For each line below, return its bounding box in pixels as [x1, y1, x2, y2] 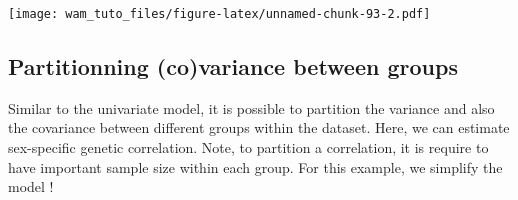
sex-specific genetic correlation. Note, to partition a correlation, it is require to [8, 137, 489, 158]
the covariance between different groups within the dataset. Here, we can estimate [8, 117, 510, 138]
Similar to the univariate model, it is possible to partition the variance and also [8, 97, 495, 118]
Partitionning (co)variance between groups [8, 51, 458, 82]
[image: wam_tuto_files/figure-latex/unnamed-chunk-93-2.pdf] [8, 7, 431, 21]
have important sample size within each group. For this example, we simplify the [8, 156, 503, 177]
